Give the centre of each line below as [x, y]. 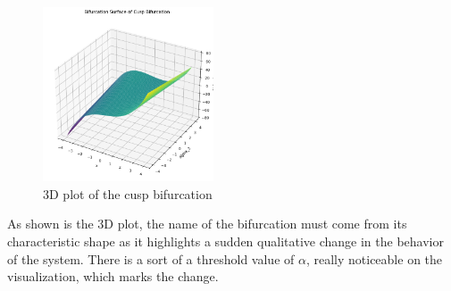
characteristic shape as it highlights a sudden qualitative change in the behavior [225, 241]
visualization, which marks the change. [113, 276]
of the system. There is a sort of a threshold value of [151, 258]
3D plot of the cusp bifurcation [128, 193]
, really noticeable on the [374, 258]
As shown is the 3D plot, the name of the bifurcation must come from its [207, 224]
